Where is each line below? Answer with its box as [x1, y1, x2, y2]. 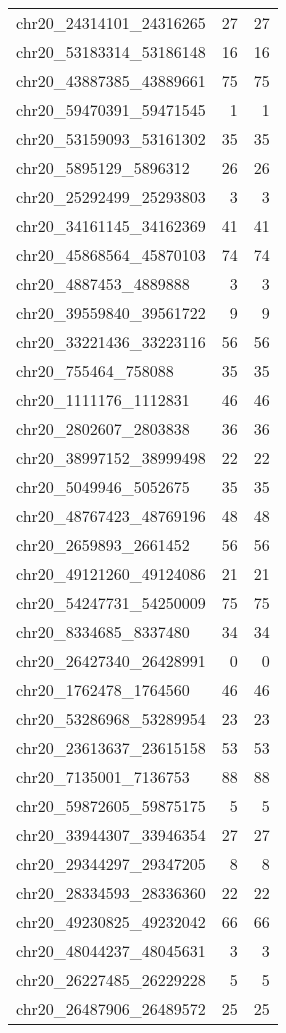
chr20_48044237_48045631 [16, 939, 206, 962]
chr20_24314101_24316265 [16, 11, 206, 34]
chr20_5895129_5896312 [16, 156, 190, 179]
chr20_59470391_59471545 [16, 98, 206, 121]
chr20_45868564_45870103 [16, 243, 206, 266]
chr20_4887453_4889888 [16, 272, 190, 295]
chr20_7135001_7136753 [16, 765, 190, 788]
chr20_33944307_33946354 [16, 823, 206, 846]
